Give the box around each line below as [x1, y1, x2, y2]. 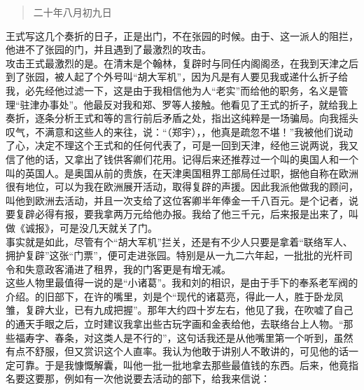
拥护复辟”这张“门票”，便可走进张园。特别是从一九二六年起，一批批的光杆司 [6, 248, 353, 263]
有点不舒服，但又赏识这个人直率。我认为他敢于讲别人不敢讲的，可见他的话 [6, 344, 349, 358]
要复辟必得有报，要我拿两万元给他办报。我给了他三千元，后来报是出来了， [6, 207, 349, 221]
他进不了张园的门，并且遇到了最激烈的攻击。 [6, 42, 211, 57]
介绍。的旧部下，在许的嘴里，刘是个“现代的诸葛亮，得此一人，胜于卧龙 [6, 288, 334, 303]
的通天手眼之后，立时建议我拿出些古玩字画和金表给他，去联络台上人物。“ [6, 316, 344, 331]
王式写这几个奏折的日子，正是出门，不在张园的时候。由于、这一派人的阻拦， [6, 28, 358, 43]
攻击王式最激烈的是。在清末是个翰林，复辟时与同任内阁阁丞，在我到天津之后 [6, 55, 358, 70]
